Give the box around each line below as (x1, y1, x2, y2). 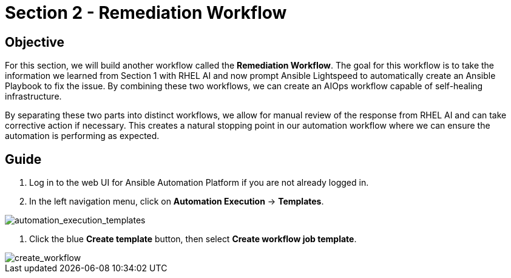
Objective (5, 34, 65, 50)
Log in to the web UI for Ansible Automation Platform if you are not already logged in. (29, 177, 369, 188)
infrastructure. (5, 91, 62, 102)
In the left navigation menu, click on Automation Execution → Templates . (29, 196, 324, 207)
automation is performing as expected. (5, 131, 160, 141)
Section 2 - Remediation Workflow (5, 2, 287, 23)
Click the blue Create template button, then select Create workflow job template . (29, 234, 357, 245)
